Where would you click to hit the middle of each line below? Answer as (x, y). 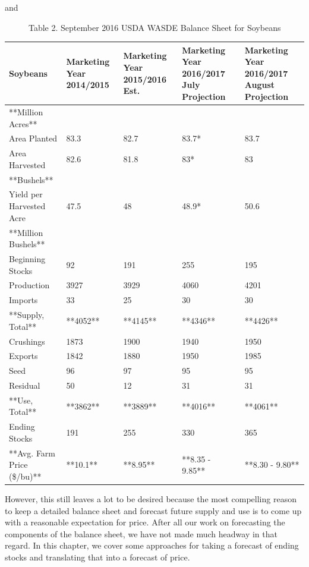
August (260, 85)
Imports (23, 300)
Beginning (27, 258)
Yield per (26, 194)
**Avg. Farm (32, 453)
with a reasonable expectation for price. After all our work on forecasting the (145, 522)
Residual (25, 385)
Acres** (23, 123)
